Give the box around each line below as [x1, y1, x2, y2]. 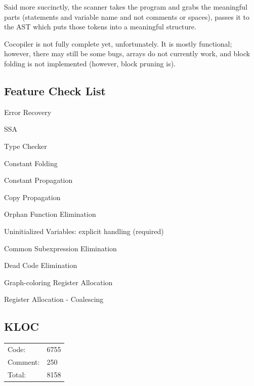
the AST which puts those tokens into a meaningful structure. [4, 21, 196, 32]
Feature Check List [4, 83, 106, 98]
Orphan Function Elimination [4, 209, 96, 219]
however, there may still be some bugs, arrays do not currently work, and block [4, 48, 250, 59]
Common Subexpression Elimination [4, 243, 117, 253]
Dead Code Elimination [4, 260, 77, 271]
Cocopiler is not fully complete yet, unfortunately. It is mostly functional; [4, 38, 232, 49]
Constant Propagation [4, 175, 73, 185]
